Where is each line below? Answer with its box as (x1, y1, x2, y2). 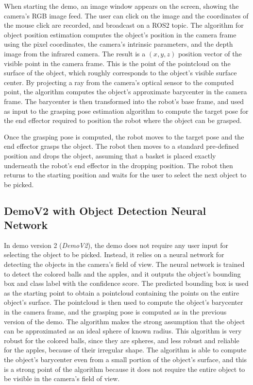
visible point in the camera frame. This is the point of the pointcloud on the (4, 58, 231, 68)
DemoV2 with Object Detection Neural (4, 203, 206, 218)
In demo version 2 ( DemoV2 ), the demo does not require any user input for (4, 240, 228, 250)
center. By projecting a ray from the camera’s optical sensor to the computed (4, 77, 234, 87)
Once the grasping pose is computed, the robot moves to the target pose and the (4, 131, 244, 141)
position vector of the (178, 48, 242, 58)
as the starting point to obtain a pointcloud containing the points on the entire (4, 287, 239, 297)
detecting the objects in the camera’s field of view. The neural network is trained (4, 259, 245, 269)
